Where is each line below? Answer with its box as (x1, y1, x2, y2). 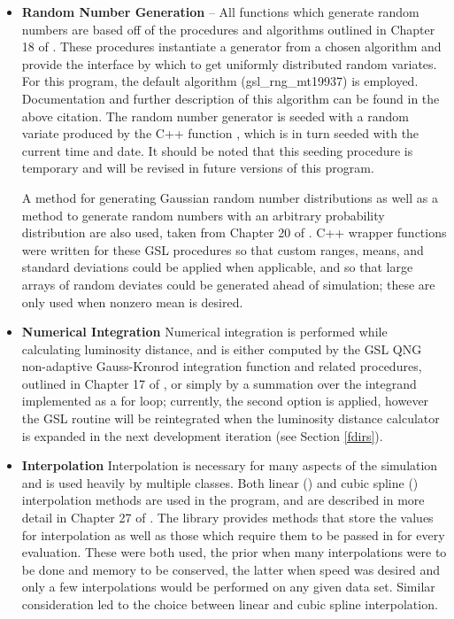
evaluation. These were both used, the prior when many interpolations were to (21, 543, 447, 561)
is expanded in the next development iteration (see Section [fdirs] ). (21, 426, 383, 445)
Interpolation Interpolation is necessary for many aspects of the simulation (21, 456, 438, 475)
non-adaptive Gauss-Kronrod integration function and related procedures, (21, 357, 422, 375)
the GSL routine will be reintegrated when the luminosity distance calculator (21, 409, 440, 428)
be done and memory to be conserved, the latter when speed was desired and (21, 560, 440, 578)
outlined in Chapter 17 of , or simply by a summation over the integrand (21, 374, 417, 392)
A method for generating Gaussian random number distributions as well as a (21, 188, 438, 206)
